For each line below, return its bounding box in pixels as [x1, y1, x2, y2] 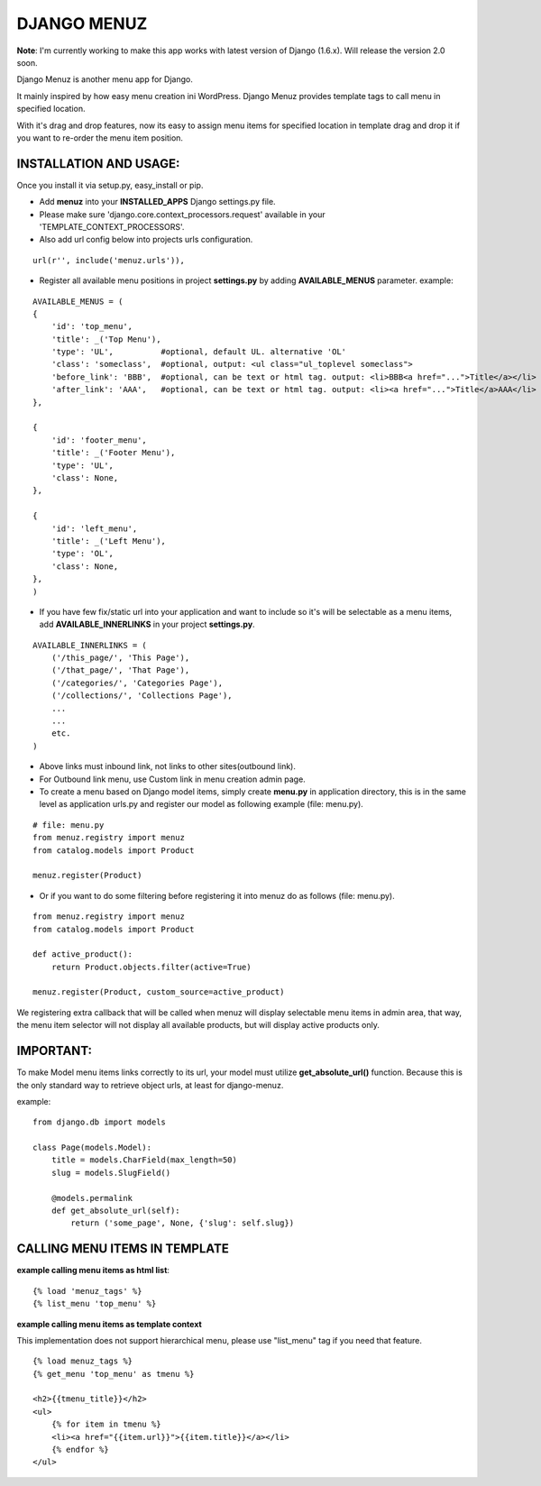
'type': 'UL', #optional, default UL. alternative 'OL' [50, 347, 347, 357]
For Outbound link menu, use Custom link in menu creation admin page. [39, 774, 306, 784]
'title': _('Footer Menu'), [50, 447, 176, 458]
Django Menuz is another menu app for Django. [16, 74, 193, 85]
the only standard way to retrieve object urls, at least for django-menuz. [16, 1079, 284, 1090]
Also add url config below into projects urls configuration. [39, 234, 253, 245]
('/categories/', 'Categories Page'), [50, 677, 224, 688]
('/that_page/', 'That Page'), [50, 665, 190, 675]
